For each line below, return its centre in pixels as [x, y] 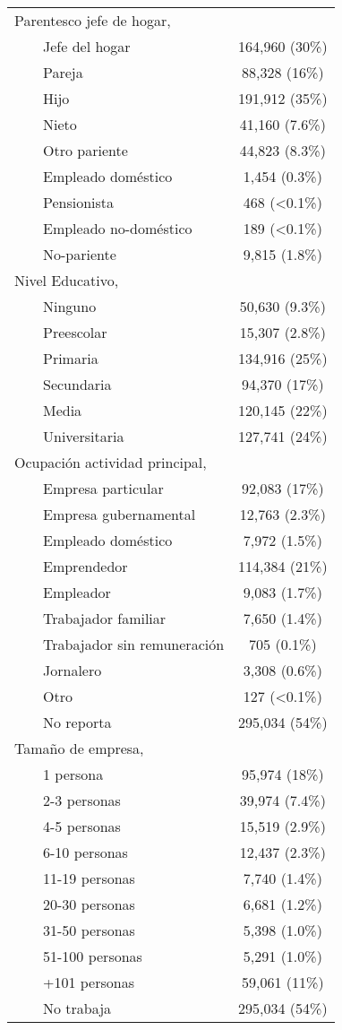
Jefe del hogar [87, 46]
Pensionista [79, 202]
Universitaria [84, 436]
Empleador [77, 592]
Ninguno [70, 306]
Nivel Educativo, [67, 280]
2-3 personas [82, 800]
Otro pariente [85, 150]
